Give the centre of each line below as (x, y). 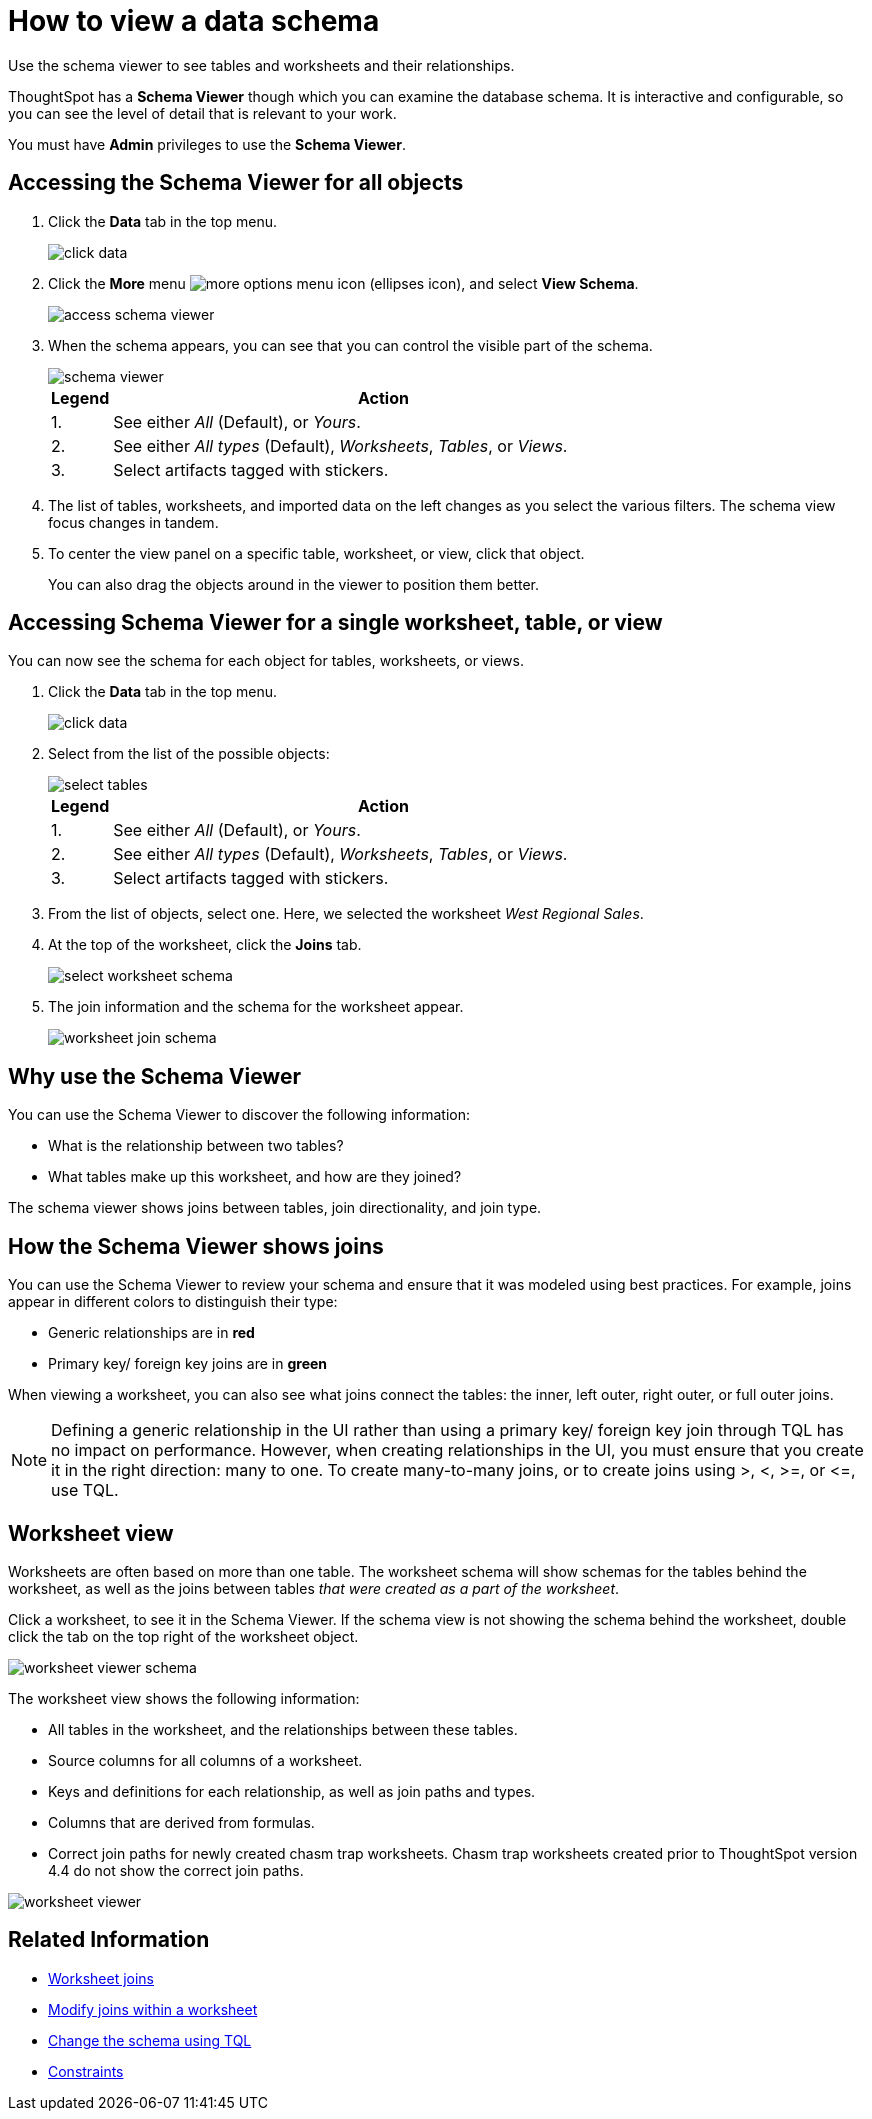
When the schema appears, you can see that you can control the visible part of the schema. (350, 345)
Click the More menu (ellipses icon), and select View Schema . (343, 283)
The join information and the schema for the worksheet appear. (256, 1007)
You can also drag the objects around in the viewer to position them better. (294, 584)
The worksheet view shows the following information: (184, 1698)
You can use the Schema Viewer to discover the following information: (239, 1115)
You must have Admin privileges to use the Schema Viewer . (207, 144)
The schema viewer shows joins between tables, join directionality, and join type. (275, 1208)
